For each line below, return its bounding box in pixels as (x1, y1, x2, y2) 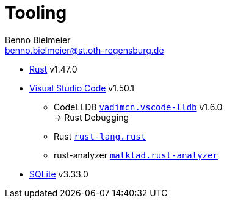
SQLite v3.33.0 (29, 168, 88, 179)
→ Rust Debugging (54, 112, 129, 123)
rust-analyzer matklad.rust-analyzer (54, 149, 218, 160)
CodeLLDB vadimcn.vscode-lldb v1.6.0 (54, 101, 223, 112)
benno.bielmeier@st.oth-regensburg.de (5, 45, 164, 55)
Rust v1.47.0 (29, 63, 77, 74)
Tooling (5, 2, 67, 23)
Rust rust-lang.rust (54, 130, 146, 141)
